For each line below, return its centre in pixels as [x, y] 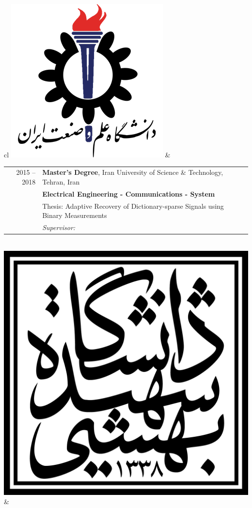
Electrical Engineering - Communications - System [129, 193]
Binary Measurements [75, 215]
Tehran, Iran [61, 181]
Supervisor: [59, 227]
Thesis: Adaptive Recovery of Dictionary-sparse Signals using [133, 206]
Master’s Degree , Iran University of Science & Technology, [133, 172]
